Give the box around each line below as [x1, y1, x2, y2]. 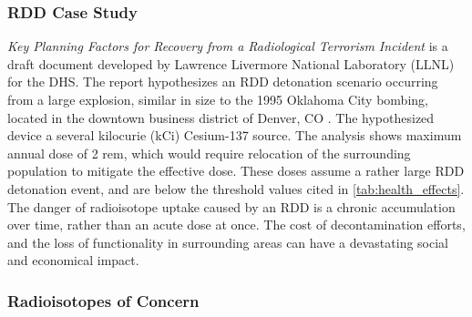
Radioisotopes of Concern [7, 289, 200, 312]
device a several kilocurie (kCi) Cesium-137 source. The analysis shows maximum [7, 126, 462, 145]
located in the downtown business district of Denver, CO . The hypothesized [7, 107, 435, 127]
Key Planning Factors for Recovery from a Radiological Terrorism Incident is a [7, 36, 448, 56]
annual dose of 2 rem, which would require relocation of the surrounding [7, 143, 411, 162]
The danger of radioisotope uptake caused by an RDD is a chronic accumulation [7, 197, 456, 216]
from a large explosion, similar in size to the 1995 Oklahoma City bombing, [7, 90, 428, 108]
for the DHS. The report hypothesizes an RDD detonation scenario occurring [7, 72, 438, 91]
